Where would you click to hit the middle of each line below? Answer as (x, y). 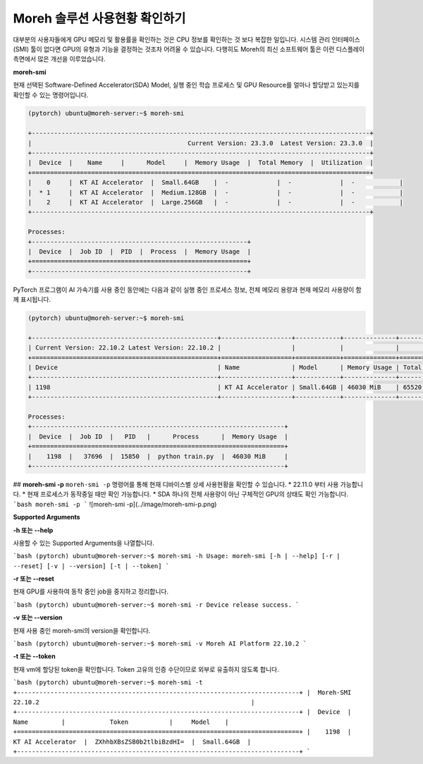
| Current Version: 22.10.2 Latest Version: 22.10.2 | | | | (214, 348)
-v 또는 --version (38, 617)
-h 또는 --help (33, 530)
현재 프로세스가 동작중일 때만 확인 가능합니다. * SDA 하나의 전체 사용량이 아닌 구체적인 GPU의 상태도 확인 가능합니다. (188, 494)
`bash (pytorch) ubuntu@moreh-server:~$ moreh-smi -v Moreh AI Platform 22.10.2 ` (160, 644)
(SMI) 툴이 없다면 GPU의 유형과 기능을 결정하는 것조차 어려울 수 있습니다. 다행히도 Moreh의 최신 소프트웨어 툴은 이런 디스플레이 (189, 49)
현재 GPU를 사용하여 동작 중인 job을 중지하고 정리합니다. (91, 591)
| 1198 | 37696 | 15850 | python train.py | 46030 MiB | (158, 456)
